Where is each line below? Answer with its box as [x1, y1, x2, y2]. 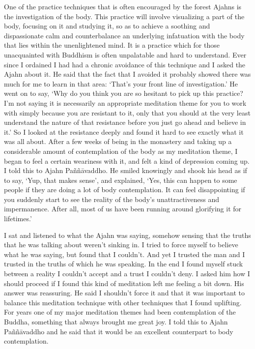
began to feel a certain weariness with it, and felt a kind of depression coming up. [4, 155, 250, 166]
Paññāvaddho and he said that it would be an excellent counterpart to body [4, 326, 233, 336]
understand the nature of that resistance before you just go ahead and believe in [4, 117, 246, 127]
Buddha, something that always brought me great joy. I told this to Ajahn [4, 317, 228, 326]
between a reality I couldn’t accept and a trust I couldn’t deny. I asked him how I [4, 268, 250, 279]
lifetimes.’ [4, 213, 32, 224]
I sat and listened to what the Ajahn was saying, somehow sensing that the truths [4, 230, 251, 240]
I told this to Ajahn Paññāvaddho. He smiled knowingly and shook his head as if [4, 165, 247, 175]
